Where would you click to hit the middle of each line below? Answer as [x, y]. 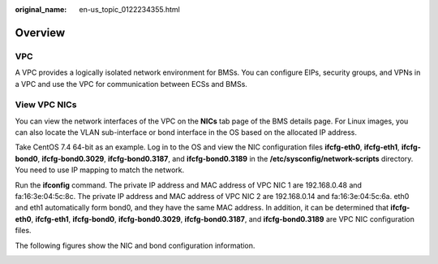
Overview [40, 32]
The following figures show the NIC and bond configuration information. [135, 245]
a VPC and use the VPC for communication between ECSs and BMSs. [131, 84]
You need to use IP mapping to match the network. [100, 170]
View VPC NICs [46, 105]
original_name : [41, 9]
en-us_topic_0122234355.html [129, 9]
